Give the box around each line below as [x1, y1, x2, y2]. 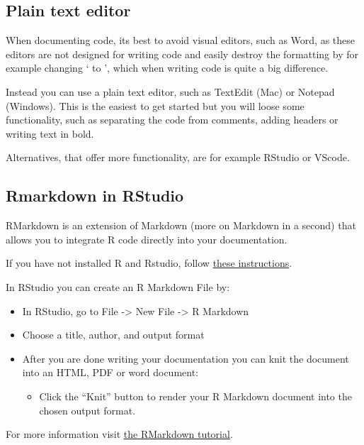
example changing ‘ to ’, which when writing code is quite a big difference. [6, 60, 329, 75]
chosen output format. [39, 402, 136, 417]
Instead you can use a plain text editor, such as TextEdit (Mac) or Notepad [6, 84, 335, 99]
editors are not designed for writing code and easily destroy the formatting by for [6, 46, 358, 61]
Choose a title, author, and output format [22, 327, 205, 342]
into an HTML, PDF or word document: [22, 365, 199, 380]
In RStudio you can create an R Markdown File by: [6, 279, 230, 294]
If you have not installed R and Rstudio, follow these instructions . [6, 256, 292, 270]
